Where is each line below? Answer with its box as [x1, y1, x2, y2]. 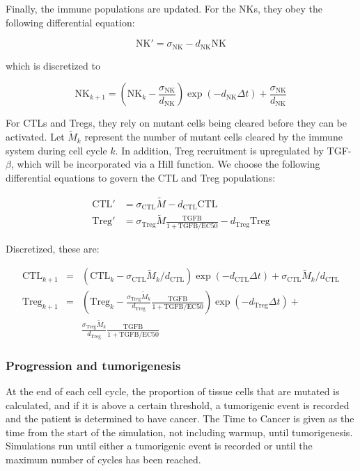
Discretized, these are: [6, 241, 100, 255]
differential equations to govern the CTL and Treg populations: [6, 170, 276, 184]
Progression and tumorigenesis [6, 356, 181, 374]
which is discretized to [6, 58, 100, 72]
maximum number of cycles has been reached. [6, 452, 201, 467]
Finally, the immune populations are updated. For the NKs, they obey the [6, 1, 322, 15]
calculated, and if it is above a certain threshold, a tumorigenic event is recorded [6, 397, 350, 412]
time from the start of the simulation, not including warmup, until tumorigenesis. [6, 424, 353, 439]
